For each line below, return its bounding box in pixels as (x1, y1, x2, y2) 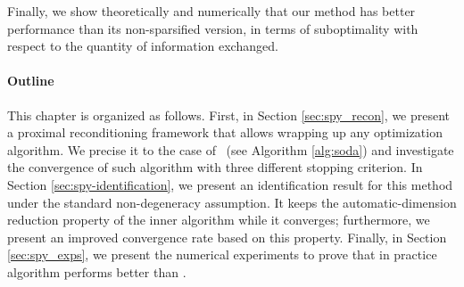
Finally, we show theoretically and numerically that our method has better (7, 2, 416, 20)
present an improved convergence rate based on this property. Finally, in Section (7, 227, 447, 246)
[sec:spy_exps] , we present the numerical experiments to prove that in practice (7, 245, 437, 264)
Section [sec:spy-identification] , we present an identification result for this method (7, 175, 453, 193)
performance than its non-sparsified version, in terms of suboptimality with (7, 19, 418, 37)
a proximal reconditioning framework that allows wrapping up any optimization (7, 123, 443, 142)
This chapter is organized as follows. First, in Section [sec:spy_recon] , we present (7, 105, 451, 124)
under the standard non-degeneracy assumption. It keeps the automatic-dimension (7, 193, 457, 211)
